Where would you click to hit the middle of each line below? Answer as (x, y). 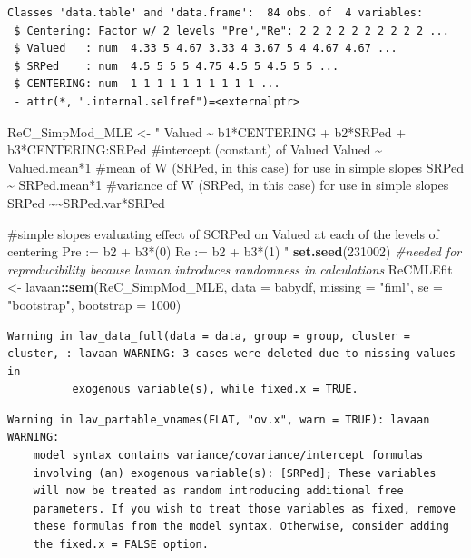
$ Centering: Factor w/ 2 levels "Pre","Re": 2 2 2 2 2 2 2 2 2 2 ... (231, 30)
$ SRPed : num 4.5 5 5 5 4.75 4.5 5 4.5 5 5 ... (177, 66)
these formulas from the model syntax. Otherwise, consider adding (241, 527)
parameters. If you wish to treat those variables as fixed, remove (244, 508)
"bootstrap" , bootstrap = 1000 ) (94, 304)
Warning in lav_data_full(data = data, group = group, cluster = (209, 336)
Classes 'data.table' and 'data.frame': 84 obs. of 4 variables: (216, 13)
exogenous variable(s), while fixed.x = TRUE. (215, 389)
